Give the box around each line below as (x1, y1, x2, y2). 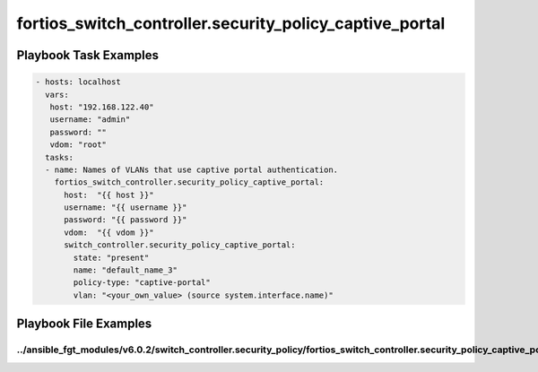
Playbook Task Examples (16, 48, 160, 63)
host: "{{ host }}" (64, 189, 154, 200)
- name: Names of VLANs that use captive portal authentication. (45, 164, 339, 175)
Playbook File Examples (16, 316, 152, 332)
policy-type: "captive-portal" (73, 278, 211, 288)
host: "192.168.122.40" (49, 101, 154, 112)
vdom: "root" (49, 140, 108, 150)
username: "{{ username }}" (64, 203, 187, 212)
